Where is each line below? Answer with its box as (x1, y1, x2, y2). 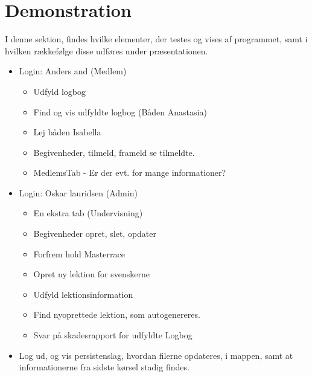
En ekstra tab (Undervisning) (33, 207, 143, 219)
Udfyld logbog (33, 85, 86, 97)
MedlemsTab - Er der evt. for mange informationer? (33, 166, 226, 179)
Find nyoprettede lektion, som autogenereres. (33, 308, 200, 321)
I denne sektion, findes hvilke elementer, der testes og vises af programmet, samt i (5, 33, 308, 45)
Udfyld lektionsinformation (33, 288, 133, 300)
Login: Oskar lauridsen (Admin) (19, 186, 138, 199)
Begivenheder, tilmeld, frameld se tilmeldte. (33, 146, 195, 158)
